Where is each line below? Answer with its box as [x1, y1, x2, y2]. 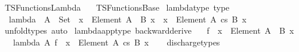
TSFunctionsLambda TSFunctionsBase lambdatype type [4, 1, 230, 13]
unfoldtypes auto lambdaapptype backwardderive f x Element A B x [4, 24, 294, 37]
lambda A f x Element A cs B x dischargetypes [13, 35, 220, 48]
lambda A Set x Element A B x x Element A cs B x [8, 12, 246, 25]
